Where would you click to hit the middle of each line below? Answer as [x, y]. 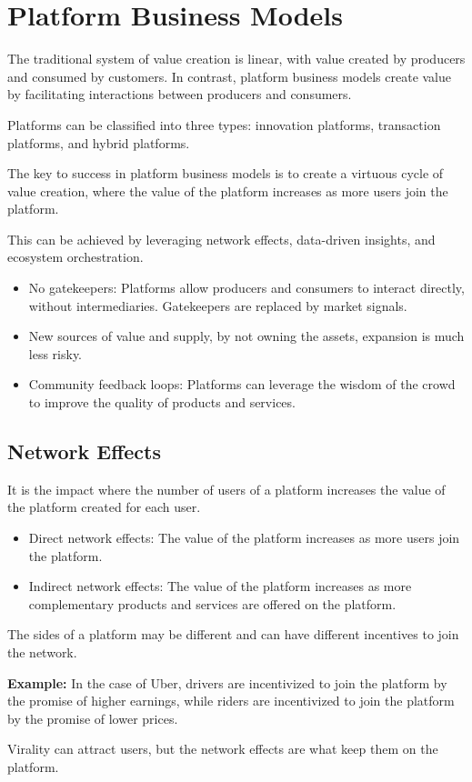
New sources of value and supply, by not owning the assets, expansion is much [246, 336]
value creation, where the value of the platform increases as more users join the [228, 190]
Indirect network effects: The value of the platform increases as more [220, 586]
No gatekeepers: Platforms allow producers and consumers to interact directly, [246, 288]
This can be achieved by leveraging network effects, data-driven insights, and [221, 239]
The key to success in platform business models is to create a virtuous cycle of [226, 173]
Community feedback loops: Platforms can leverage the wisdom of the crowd [242, 384]
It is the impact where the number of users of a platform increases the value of [226, 489]
